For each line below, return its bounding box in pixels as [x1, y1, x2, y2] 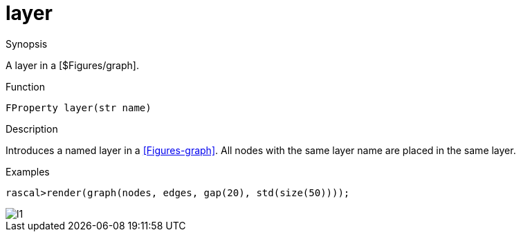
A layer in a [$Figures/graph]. [6, 59, 139, 71]
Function [6, 80, 45, 93]
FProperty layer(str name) [6, 102, 152, 113]
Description [6, 122, 58, 135]
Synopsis [6, 37, 48, 50]
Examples [6, 165, 50, 178]
